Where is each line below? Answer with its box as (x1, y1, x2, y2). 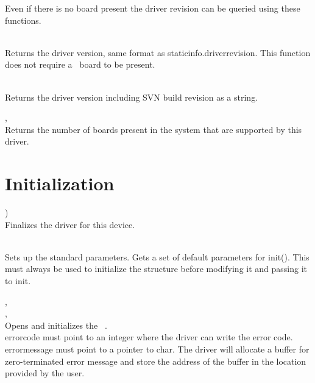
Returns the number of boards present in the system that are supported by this (5, 123, 302, 135)
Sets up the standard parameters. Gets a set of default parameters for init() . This (5, 250, 310, 263)
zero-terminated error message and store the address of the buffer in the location (5, 354, 306, 367)
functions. (5, 13, 41, 26)
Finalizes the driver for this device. (5, 218, 135, 231)
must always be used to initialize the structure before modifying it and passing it (5, 262, 308, 275)
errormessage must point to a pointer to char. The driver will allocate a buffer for (5, 343, 310, 355)
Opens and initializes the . (5, 318, 107, 331)
